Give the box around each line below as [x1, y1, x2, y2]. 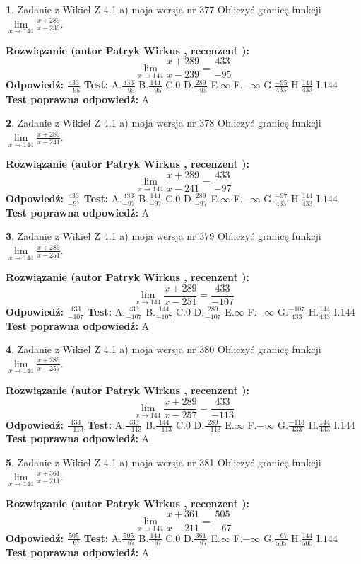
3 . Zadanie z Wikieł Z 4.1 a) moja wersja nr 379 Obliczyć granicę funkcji [6, 229, 321, 243]
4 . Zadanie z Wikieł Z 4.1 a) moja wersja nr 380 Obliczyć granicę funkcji [6, 342, 321, 357]
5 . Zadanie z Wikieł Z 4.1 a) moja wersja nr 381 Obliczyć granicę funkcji [6, 455, 321, 470]
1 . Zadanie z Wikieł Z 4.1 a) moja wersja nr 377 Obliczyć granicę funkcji [6, 2, 321, 16]
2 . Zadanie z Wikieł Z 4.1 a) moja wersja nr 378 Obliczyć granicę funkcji [6, 115, 321, 130]
